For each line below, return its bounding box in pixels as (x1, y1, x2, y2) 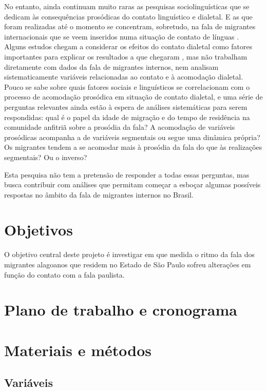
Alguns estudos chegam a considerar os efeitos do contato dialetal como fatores (4, 41, 253, 52)
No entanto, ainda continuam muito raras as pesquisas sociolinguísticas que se (4, 1, 250, 11)
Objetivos (4, 219, 73, 240)
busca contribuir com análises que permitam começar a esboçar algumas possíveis (4, 179, 261, 190)
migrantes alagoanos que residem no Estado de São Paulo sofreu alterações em (4, 259, 251, 269)
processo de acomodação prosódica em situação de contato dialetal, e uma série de (4, 91, 263, 102)
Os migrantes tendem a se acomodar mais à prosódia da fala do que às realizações (4, 142, 262, 152)
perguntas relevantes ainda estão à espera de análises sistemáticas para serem (4, 101, 247, 112)
